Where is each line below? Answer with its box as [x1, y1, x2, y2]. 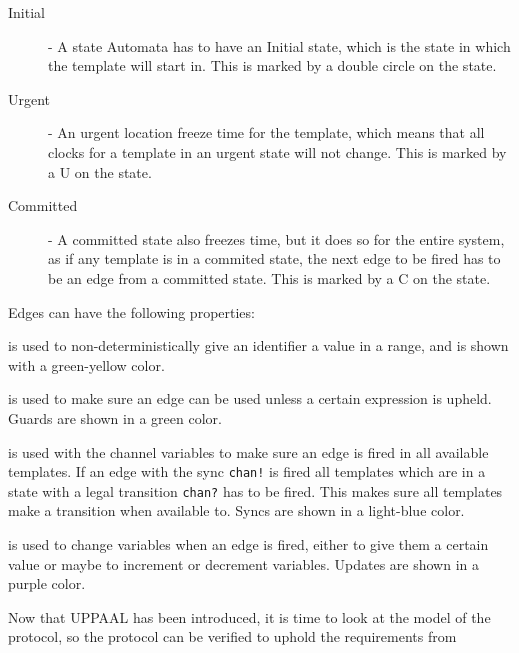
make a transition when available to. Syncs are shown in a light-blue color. [8, 500, 465, 521]
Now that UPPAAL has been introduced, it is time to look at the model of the [8, 606, 491, 627]
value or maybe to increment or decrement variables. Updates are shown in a [8, 553, 479, 574]
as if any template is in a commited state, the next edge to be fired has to [48, 248, 501, 269]
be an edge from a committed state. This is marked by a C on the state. [48, 267, 491, 288]
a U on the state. [48, 161, 152, 182]
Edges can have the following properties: [8, 301, 255, 322]
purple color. [8, 573, 86, 594]
